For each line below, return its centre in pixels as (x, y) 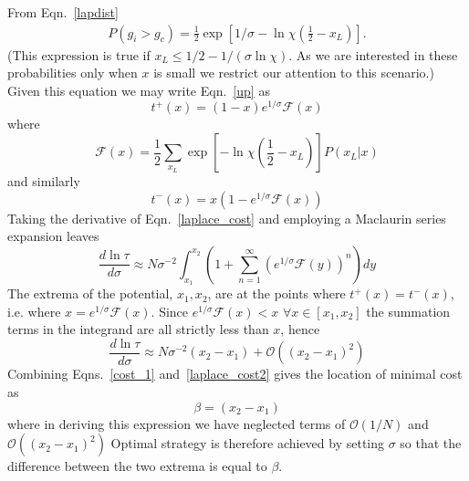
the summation (408, 311)
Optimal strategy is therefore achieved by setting (248, 443)
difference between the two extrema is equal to (137, 466)
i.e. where (34, 311)
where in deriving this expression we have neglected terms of (177, 423)
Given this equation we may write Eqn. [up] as (139, 90)
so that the (431, 443)
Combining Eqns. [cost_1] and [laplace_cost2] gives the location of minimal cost (235, 374)
